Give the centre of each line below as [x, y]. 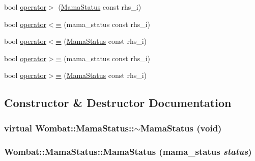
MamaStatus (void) [181, 128]
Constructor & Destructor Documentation [118, 103]
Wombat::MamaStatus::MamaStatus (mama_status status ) [128, 151]
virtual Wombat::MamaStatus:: [69, 128]
